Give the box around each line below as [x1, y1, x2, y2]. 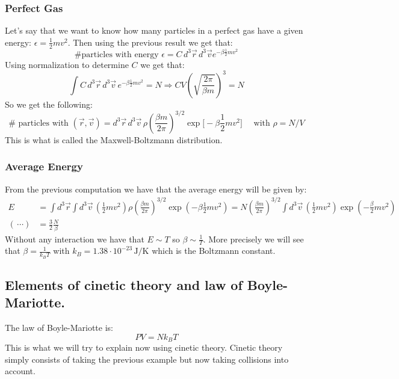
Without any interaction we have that [5, 232, 144, 245]
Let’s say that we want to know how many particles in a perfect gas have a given [5, 24, 303, 37]
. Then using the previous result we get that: [67, 35, 233, 48]
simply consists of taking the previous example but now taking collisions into [5, 353, 289, 365]
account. [5, 365, 36, 377]
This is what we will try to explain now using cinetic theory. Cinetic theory [5, 341, 283, 354]
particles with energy [81, 50, 159, 59]
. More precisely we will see [203, 232, 304, 245]
